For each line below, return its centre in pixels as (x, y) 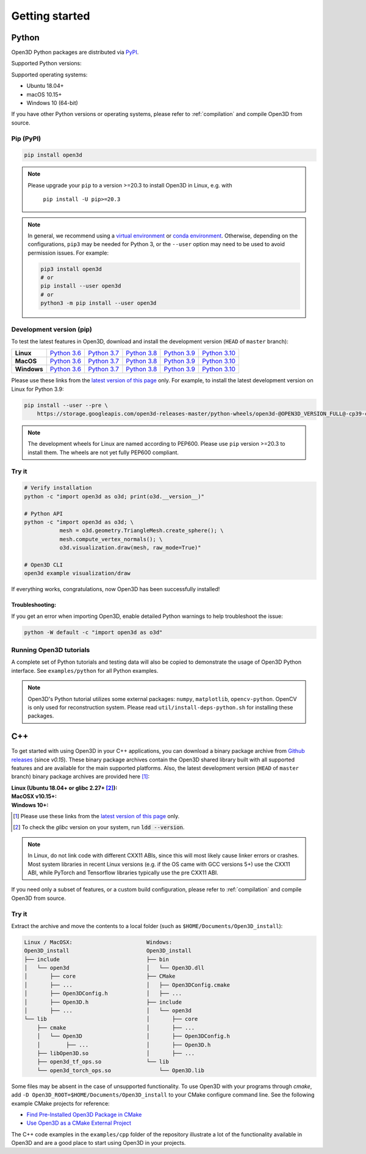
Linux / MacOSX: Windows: (98, 942)
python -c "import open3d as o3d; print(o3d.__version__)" (114, 496)
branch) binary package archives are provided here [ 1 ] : (80, 777)
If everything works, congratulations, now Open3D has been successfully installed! (116, 589)
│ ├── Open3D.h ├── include (103, 1002)
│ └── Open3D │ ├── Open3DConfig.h (134, 1036)
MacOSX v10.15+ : (34, 796)
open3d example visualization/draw (77, 573)
